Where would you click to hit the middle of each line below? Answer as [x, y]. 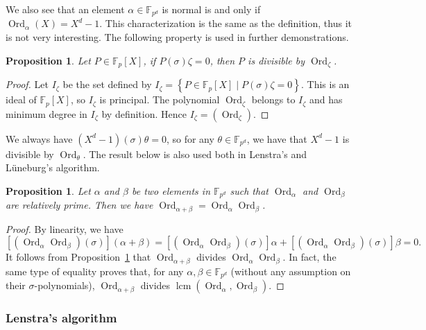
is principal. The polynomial [160, 99]
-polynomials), [65, 285]
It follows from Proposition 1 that [78, 257]
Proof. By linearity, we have [65, 228]
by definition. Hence [144, 113]
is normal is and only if [211, 9]
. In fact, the [309, 257]
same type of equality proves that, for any [95, 271]
